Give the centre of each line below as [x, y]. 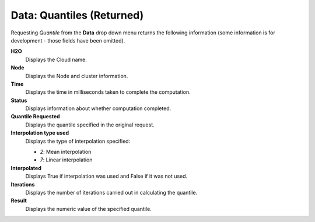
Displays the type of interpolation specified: [78, 141]
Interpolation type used [40, 133]
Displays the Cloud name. [56, 59]
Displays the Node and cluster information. [77, 76]
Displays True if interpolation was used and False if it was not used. [106, 176]
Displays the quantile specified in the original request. [90, 125]
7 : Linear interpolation [66, 160]
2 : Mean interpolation [66, 152]
